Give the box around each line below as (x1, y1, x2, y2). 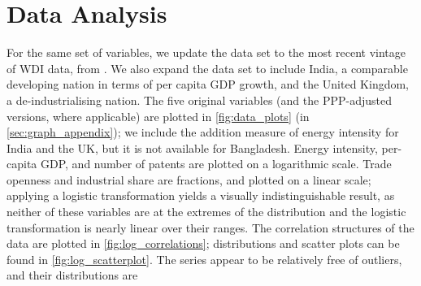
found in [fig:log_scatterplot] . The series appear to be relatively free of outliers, (7, 250, 402, 267)
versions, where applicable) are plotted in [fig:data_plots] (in (7, 107, 310, 124)
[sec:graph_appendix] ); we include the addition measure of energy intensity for (7, 123, 399, 141)
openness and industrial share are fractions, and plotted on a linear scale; (7, 171, 371, 188)
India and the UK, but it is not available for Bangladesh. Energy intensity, (7, 139, 378, 156)
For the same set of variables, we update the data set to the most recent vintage (7, 44, 406, 61)
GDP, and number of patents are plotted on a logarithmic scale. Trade (40, 155, 392, 172)
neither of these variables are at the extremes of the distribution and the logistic (7, 203, 406, 220)
